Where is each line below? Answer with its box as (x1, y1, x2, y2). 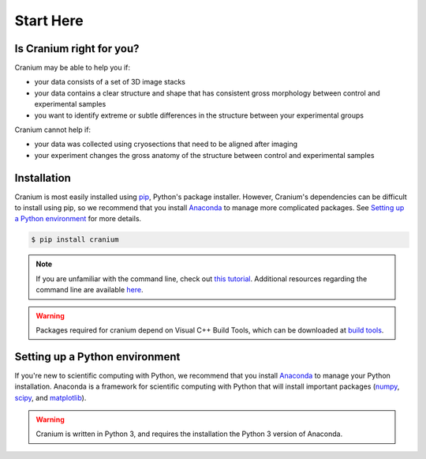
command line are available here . (35, 285, 144, 295)
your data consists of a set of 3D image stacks (34, 77, 185, 87)
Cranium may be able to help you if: (14, 63, 130, 73)
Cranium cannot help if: (14, 125, 91, 134)
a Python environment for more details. (14, 214, 142, 224)
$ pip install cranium (31, 235, 119, 244)
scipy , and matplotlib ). (14, 393, 87, 402)
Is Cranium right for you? (14, 42, 140, 55)
